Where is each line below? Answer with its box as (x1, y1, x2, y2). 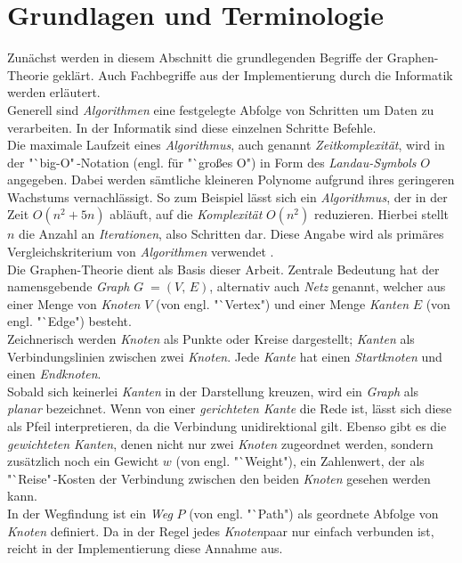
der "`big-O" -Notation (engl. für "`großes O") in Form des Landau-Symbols (7, 152, 417, 171)
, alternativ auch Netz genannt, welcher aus (209, 277, 446, 296)
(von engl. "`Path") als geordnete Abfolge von (189, 503, 439, 522)
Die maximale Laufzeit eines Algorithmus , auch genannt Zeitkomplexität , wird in (7, 135, 445, 154)
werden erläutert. (7, 83, 101, 102)
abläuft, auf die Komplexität (109, 205, 263, 224)
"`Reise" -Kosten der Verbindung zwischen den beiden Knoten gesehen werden (7, 469, 431, 487)
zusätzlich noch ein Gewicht (7, 452, 159, 470)
